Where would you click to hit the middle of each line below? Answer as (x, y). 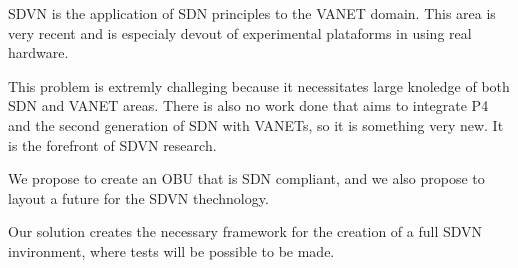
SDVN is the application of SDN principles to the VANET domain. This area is (252, 13)
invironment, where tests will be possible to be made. (171, 250)
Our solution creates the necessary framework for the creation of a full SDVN (245, 231)
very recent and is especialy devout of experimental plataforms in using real (240, 32)
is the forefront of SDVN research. (112, 144)
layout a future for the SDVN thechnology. (138, 197)
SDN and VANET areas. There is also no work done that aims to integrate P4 (248, 105)
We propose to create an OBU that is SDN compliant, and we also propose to (246, 178)
